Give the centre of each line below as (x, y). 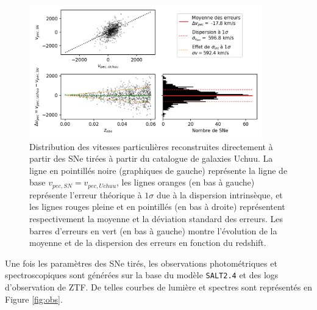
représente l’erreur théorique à (86, 194)
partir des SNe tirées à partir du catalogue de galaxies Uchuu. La (151, 158)
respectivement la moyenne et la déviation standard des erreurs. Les (156, 219)
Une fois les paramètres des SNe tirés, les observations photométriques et (141, 263)
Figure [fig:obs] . (34, 299)
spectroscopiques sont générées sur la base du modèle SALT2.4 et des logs (142, 275)
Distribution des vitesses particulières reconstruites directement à (151, 146)
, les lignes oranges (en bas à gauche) (186, 182)
